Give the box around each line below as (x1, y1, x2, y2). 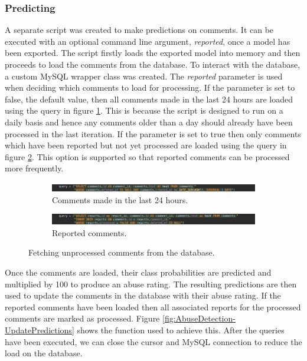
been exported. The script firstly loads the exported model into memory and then (5, 47, 301, 59)
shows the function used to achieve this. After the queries (77, 324, 285, 336)
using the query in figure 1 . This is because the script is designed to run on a (5, 104, 283, 117)
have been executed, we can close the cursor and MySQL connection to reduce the (5, 335, 302, 347)
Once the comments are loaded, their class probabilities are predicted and (5, 266, 272, 279)
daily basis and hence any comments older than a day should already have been (5, 115, 293, 128)
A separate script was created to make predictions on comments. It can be (5, 24, 274, 36)
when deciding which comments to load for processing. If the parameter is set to (5, 81, 295, 94)
